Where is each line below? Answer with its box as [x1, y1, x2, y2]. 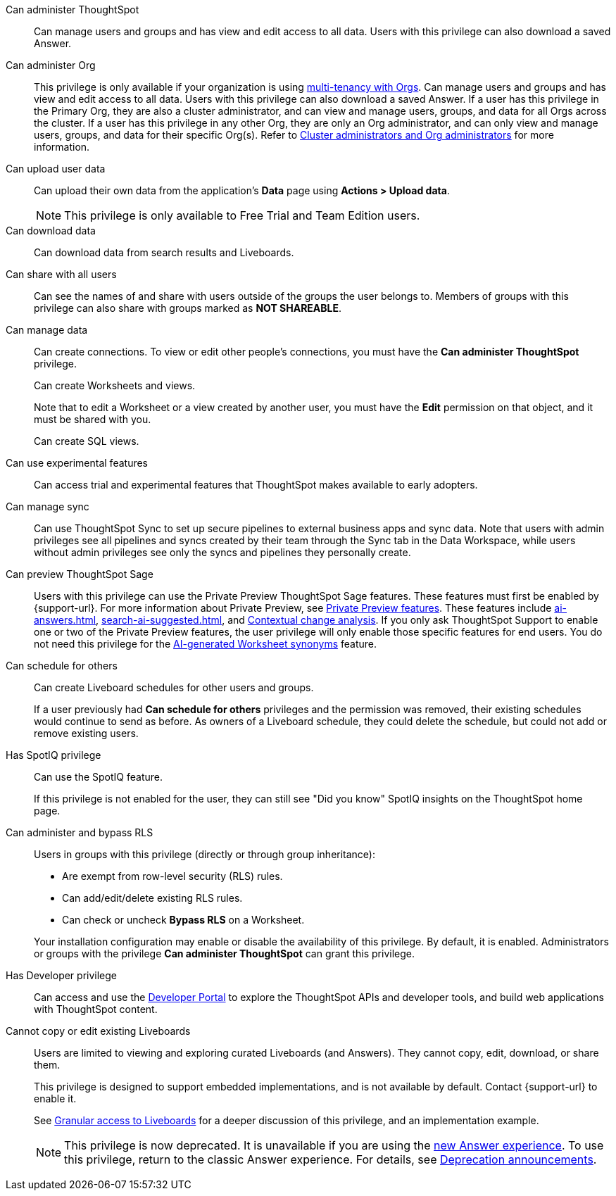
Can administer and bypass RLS [6, 826, 153, 838]
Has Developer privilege [6, 969, 117, 981]
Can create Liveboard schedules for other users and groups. [34, 681, 314, 693]
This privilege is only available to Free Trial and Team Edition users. [64, 208, 420, 222]
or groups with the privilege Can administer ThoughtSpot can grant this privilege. [34, 948, 415, 959]
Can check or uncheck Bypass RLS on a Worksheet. [62, 914, 305, 926]
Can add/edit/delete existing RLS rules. [62, 892, 243, 904]
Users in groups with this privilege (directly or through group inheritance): [34, 848, 376, 860]
